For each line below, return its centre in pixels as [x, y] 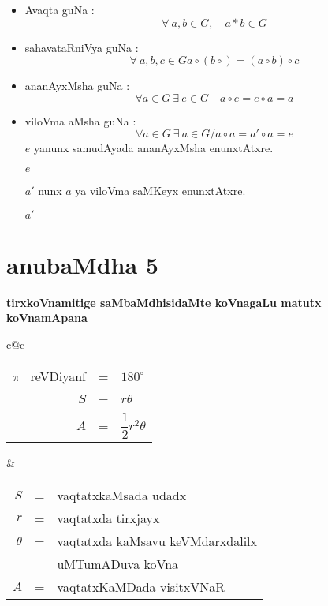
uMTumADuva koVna [118, 563]
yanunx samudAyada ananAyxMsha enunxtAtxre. [153, 148]
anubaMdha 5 [82, 264]
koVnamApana [47, 318]
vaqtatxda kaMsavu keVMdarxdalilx [157, 541]
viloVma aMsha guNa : [80, 120]
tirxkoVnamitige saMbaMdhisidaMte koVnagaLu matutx [164, 302]
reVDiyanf [58, 376]
